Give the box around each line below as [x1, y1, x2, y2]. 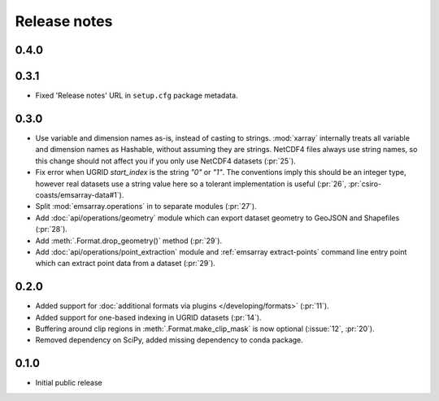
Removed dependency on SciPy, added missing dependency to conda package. [35, 335, 304, 345]
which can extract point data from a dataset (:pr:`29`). [35, 259, 215, 268]
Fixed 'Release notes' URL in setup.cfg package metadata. [35, 90, 239, 101]
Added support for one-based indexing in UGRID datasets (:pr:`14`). [35, 312, 262, 322]
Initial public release [35, 378, 103, 388]
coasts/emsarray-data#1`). [35, 190, 124, 199]
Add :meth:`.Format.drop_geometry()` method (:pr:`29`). [35, 236, 223, 246]
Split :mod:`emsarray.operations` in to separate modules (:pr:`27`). [35, 202, 258, 211]
